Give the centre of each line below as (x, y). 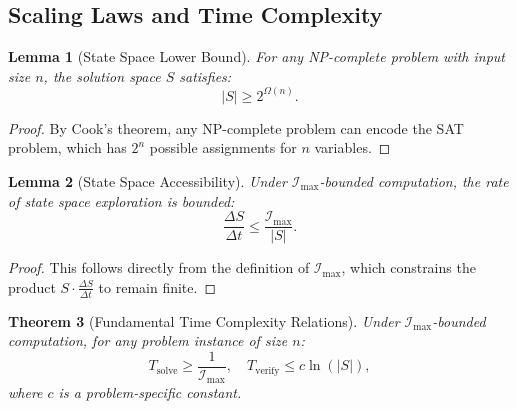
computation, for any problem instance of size (148, 340)
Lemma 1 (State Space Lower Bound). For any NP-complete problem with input (256, 56)
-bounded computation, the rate (414, 181)
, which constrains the (408, 267)
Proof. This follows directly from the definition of (159, 267)
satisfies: (205, 75)
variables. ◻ (352, 147)
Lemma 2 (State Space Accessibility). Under (147, 181)
